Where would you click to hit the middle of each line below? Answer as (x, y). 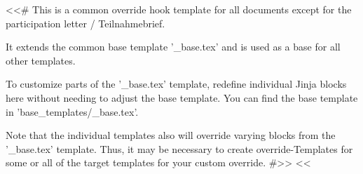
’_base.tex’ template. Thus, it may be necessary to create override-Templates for (179, 148)
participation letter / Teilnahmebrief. (85, 23)
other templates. (41, 60)
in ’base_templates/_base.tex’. (72, 111)
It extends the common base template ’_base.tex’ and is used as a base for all (173, 47)
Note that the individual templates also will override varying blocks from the (171, 135)
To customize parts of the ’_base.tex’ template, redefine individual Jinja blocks (176, 84)
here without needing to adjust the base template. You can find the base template (182, 97)
